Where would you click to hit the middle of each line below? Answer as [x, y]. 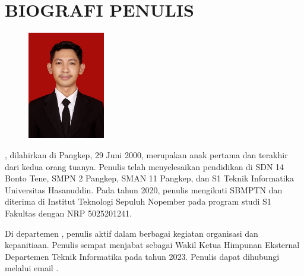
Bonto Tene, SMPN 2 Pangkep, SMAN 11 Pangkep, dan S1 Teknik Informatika [149, 178]
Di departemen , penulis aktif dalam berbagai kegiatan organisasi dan [132, 233]
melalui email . [32, 268]
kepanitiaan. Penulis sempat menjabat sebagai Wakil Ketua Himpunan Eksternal [152, 245]
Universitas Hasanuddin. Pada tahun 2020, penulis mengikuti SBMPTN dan [144, 189]
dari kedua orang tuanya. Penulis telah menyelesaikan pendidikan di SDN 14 [145, 166]
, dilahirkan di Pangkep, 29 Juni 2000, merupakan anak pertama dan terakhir [146, 155]
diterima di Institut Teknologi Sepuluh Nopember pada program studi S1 [138, 201]
